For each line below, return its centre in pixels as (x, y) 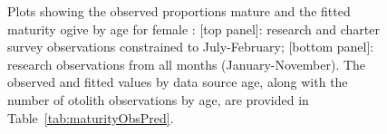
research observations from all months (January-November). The (187, 64)
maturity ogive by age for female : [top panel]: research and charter (193, 29)
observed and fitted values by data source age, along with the (178, 82)
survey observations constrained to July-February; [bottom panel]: (191, 47)
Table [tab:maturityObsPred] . (91, 117)
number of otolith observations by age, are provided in (158, 99)
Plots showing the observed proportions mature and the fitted (179, 11)
